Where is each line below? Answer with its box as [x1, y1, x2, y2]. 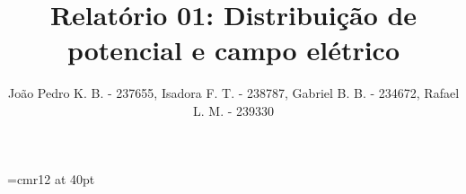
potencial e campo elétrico [66, 31, 400, 68]
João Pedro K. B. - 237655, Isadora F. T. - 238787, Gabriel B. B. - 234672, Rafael [7, 84, 460, 102]
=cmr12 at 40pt [7, 169, 95, 188]
